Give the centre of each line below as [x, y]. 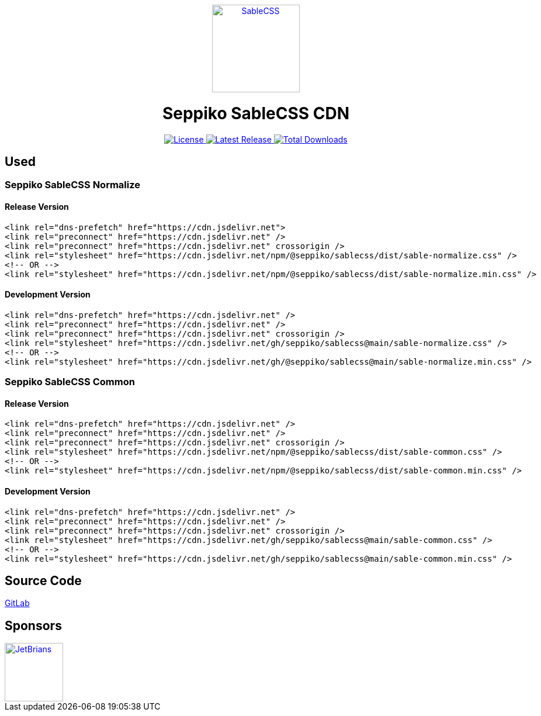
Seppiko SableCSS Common [70, 382]
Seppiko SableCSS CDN [256, 113]
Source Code [43, 581]
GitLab [17, 603]
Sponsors [33, 625]
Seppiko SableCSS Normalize [73, 185]
